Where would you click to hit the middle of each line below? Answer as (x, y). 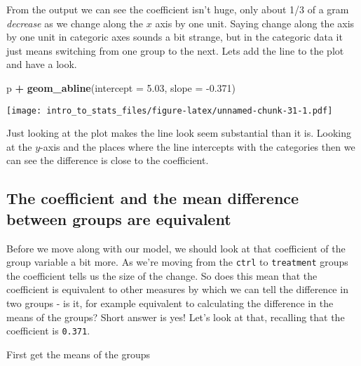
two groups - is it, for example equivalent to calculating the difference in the (170, 303)
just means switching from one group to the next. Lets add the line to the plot (175, 50)
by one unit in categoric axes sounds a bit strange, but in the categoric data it (175, 37)
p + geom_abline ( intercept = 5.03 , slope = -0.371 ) (121, 87)
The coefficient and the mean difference (153, 198)
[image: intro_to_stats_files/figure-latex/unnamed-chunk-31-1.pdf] (170, 110)
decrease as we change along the (75, 23)
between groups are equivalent (119, 218)
